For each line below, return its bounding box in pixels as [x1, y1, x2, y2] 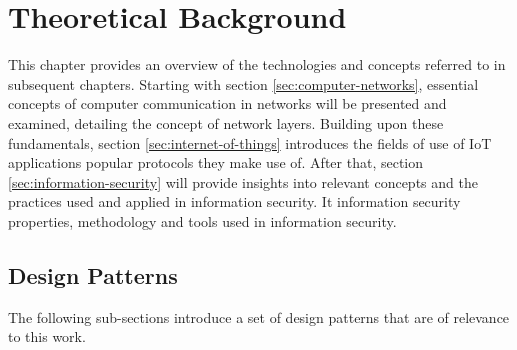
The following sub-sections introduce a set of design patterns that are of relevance [8, 306, 510, 327]
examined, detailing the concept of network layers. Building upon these [8, 112, 444, 133]
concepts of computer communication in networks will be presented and [8, 93, 447, 114]
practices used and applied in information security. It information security [8, 191, 461, 212]
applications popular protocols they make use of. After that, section [8, 152, 424, 173]
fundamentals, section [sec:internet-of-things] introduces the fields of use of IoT [8, 132, 492, 153]
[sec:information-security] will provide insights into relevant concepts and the [8, 171, 478, 192]
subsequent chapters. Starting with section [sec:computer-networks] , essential [8, 73, 479, 94]
